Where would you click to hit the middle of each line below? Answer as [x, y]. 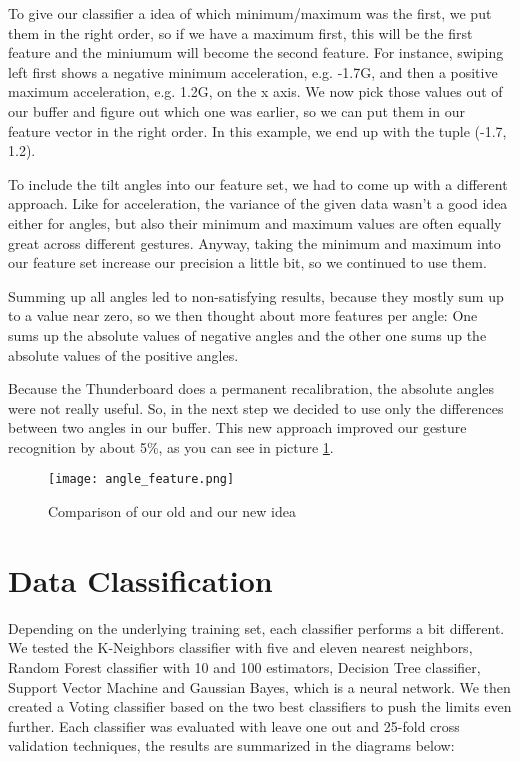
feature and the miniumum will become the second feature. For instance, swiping [256, 52]
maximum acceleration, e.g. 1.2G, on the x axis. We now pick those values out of [255, 91]
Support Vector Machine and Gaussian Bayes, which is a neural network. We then [259, 686]
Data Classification [140, 579]
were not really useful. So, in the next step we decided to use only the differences [256, 407]
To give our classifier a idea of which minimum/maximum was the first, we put [250, 13]
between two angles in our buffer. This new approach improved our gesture [237, 427]
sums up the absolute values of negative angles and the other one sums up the [247, 334]
